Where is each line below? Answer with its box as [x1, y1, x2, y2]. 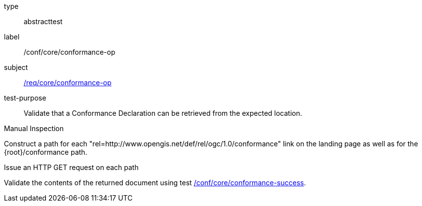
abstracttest [24, 17, 63, 26]
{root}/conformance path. [4, 148, 87, 156]
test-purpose [4, 94, 46, 102]
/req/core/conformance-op [24, 78, 112, 87]
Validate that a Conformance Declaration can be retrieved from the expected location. [24, 109, 303, 117]
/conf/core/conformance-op [24, 48, 115, 56]
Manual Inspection [4, 124, 64, 133]
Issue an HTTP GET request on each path [4, 163, 139, 172]
